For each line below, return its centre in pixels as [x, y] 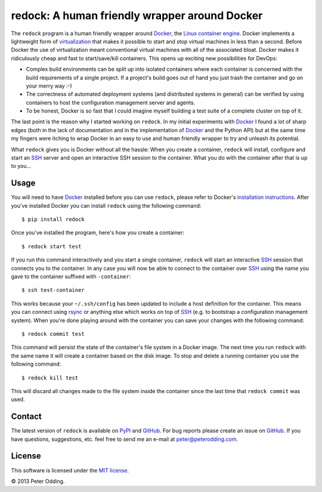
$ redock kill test [50, 378]
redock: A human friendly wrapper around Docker [137, 15]
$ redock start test [52, 246]
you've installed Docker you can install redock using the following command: [106, 205]
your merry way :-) [49, 86]
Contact [26, 417]
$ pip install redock [53, 219]
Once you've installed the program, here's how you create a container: [97, 233]
